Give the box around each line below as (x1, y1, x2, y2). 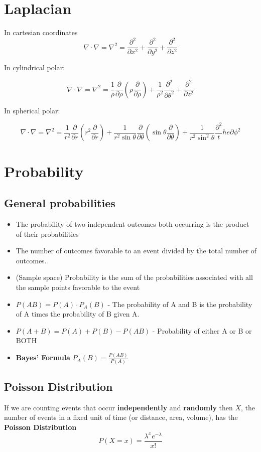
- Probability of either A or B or (152, 325, 252, 336)
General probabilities (4, 195, 115, 211)
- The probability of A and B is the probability (107, 298, 252, 309)
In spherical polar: (4, 105, 60, 115)
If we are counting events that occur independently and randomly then (4, 402, 233, 412)
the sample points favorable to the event (16, 281, 140, 292)
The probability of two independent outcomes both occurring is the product (16, 218, 249, 229)
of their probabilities (16, 228, 79, 239)
